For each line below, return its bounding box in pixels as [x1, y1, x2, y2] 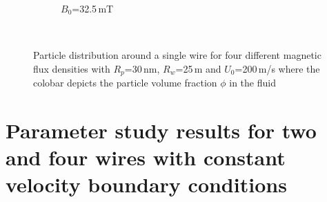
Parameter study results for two [6, 116, 317, 145]
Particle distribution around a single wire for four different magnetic [33, 48, 321, 62]
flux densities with [33, 61, 110, 75]
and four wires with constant [6, 143, 286, 172]
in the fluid [229, 75, 276, 90]
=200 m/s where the [235, 61, 320, 75]
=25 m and [175, 61, 221, 75]
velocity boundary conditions [6, 170, 287, 199]
